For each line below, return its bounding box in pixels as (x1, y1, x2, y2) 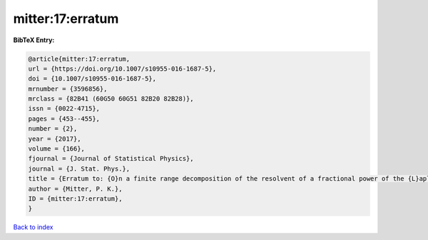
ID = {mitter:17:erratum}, (28, 195, 123, 203)
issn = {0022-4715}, (28, 104, 100, 113)
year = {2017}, (28, 134, 81, 143)
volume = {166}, (28, 145, 86, 153)
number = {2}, (28, 125, 78, 133)
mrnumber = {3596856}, (28, 84, 108, 93)
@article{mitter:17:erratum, (28, 54, 131, 63)
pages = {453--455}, (28, 114, 100, 123)
